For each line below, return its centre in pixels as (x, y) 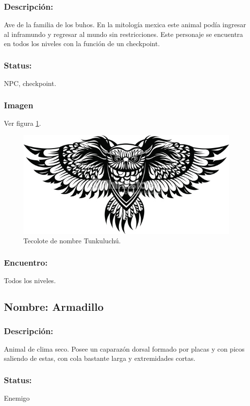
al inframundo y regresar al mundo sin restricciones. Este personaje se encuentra (124, 34)
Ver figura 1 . (23, 123)
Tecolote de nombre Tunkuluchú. (72, 241)
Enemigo (17, 398)
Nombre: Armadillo (54, 307)
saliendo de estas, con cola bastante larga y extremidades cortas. (100, 358)
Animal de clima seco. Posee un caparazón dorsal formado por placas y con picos (124, 348)
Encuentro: (26, 262)
